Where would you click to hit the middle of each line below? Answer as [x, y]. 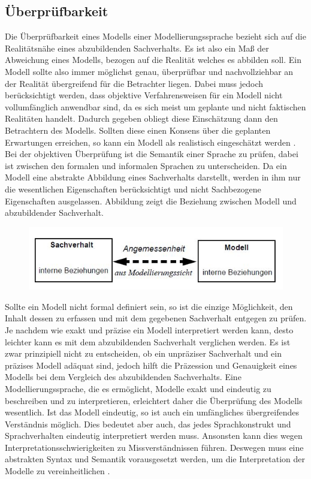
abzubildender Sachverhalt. [55, 213]
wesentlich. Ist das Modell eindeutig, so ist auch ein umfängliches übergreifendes [152, 412]
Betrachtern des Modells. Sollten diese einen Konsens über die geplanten [138, 130]
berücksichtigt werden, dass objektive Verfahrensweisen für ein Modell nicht [144, 95]
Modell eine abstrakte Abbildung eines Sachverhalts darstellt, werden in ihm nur [153, 177]
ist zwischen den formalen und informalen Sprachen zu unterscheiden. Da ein [146, 165]
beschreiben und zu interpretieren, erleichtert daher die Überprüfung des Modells [154, 400]
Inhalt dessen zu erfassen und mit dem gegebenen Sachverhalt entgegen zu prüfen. [156, 318]
